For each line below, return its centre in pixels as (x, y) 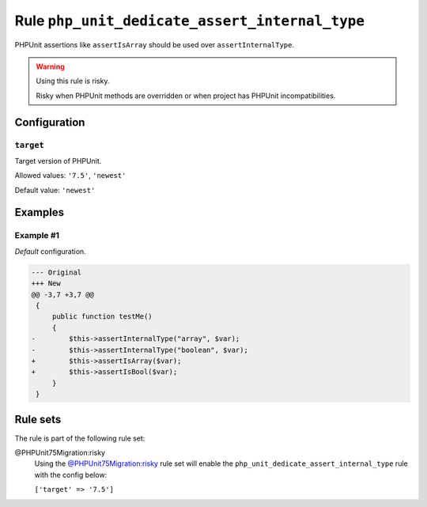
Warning (50, 66)
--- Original (57, 272)
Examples (40, 212)
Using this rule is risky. (73, 81)
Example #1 (37, 236)
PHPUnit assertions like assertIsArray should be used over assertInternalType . (155, 44)
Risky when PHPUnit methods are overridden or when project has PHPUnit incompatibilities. (186, 96)
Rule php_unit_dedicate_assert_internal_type (190, 21)
